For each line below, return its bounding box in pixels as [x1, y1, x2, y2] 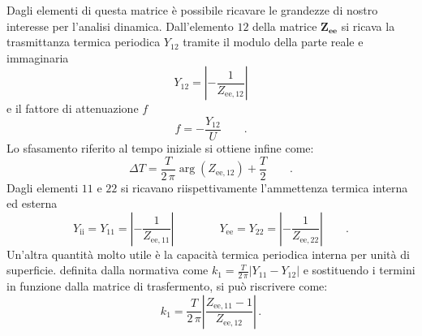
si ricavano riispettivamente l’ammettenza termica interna [120, 179, 408, 196]
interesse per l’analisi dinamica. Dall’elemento [6, 17, 234, 34]
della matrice [252, 17, 317, 34]
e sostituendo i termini [303, 261, 416, 278]
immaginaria [6, 49, 69, 66]
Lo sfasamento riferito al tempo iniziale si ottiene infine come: [6, 140, 314, 157]
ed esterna [6, 195, 58, 212]
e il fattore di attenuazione [6, 100, 139, 117]
